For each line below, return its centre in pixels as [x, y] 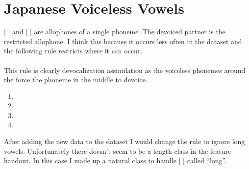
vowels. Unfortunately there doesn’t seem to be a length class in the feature [118, 151]
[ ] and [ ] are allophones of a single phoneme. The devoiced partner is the [115, 32]
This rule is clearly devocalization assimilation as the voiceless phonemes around [125, 70]
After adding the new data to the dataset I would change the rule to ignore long [124, 141]
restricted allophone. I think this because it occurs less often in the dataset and [123, 41]
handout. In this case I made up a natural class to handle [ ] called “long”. [115, 160]
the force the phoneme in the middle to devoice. [76, 80]
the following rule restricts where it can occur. [73, 51]
